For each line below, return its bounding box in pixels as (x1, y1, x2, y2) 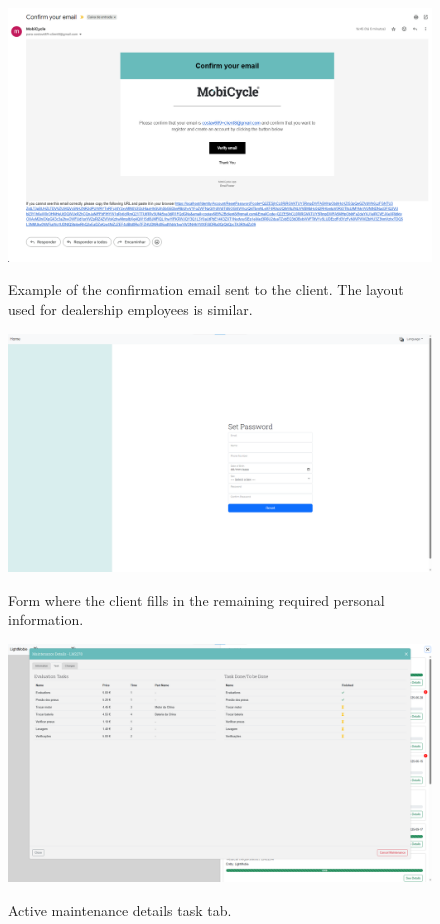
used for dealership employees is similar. (8, 299, 253, 319)
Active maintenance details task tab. (8, 899, 232, 920)
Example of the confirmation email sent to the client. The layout (8, 279, 404, 300)
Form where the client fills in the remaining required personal (8, 589, 385, 610)
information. (8, 609, 84, 630)
